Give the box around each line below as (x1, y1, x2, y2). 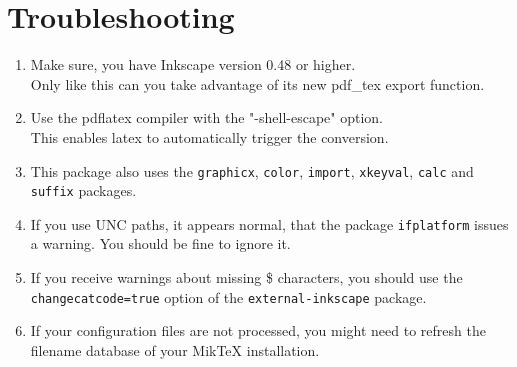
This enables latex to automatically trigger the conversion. (30, 126, 389, 147)
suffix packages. (30, 180, 137, 201)
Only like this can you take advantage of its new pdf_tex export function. (30, 73, 485, 94)
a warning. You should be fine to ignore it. (30, 233, 291, 254)
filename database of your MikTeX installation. (30, 339, 320, 360)
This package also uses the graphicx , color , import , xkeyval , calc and (30, 160, 474, 181)
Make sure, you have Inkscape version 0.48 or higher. (30, 54, 356, 75)
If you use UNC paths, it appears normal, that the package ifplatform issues (30, 213, 509, 234)
